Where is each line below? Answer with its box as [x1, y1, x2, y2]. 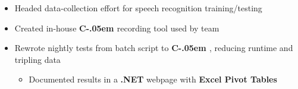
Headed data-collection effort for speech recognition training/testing [14, 2, 262, 14]
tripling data [14, 53, 61, 65]
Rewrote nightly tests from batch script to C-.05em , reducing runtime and [14, 42, 293, 54]
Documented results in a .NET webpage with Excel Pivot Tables [29, 73, 277, 85]
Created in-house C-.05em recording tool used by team [14, 21, 219, 34]
